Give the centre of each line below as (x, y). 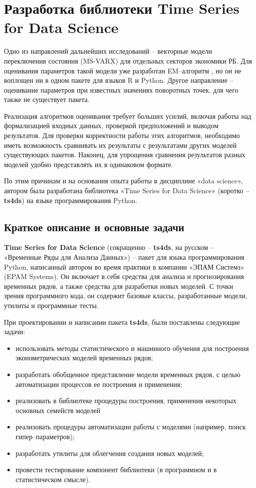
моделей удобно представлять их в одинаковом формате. (89, 164)
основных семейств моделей (58, 410)
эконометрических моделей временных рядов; (84, 358)
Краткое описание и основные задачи (94, 227)
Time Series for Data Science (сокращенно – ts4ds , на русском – (109, 247)
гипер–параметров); (45, 436)
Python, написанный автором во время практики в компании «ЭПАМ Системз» (124, 266)
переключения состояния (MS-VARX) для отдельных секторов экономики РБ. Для (128, 60)
